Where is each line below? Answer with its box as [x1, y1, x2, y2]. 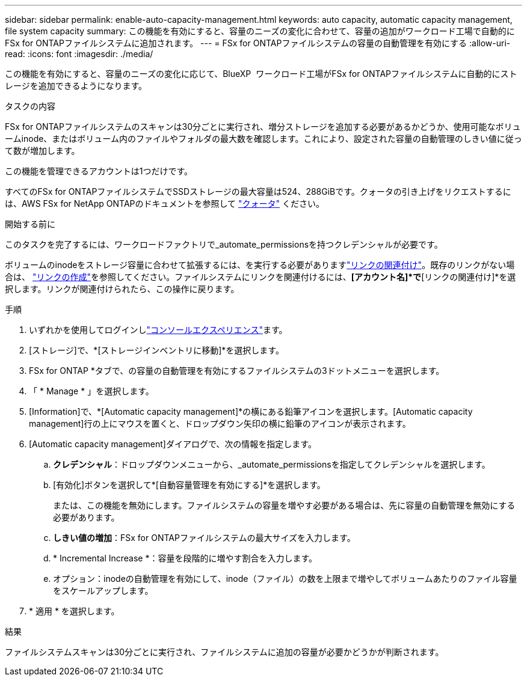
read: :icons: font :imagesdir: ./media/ [5, 49, 153, 59]
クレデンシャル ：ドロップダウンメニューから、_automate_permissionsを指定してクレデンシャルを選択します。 [53, 459, 490, 469]
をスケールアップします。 [53, 585, 153, 596]
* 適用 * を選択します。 [29, 606, 120, 616]
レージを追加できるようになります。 [5, 81, 147, 91]
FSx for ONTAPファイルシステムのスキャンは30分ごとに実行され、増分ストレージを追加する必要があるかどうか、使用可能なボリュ [5, 121, 521, 132]
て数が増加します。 [5, 145, 80, 156]
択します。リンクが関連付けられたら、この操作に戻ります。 [5, 284, 239, 294]
